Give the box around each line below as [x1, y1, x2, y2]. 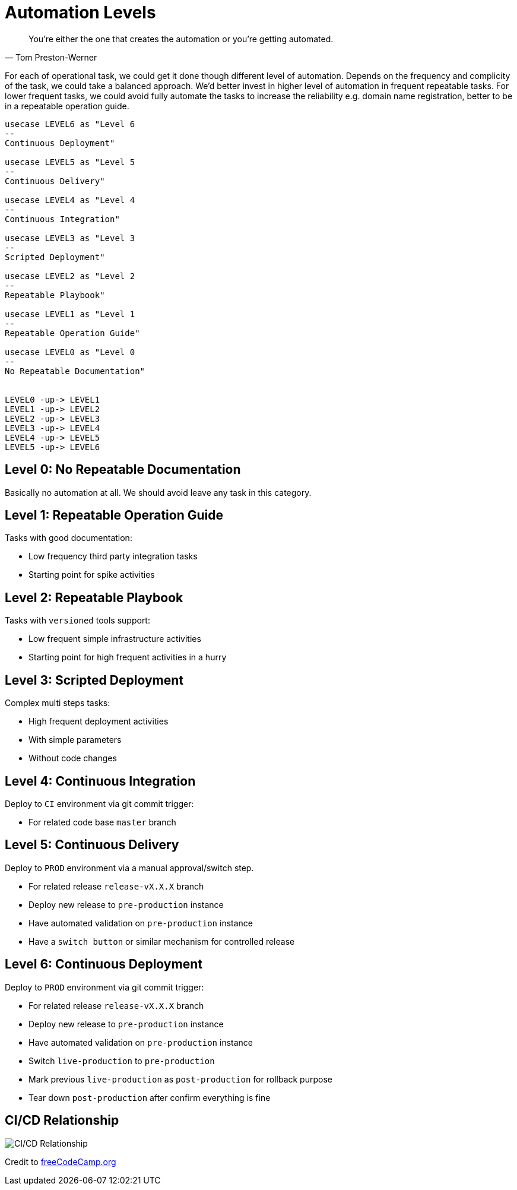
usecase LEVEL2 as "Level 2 [5, 271, 135, 281]
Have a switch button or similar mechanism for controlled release [28, 936, 295, 947]
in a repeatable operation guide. [5, 100, 129, 111]
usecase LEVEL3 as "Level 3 [5, 233, 135, 243]
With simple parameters [28, 735, 122, 745]
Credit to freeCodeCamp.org [5, 1156, 116, 1167]
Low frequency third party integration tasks [28, 551, 198, 562]
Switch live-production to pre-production [28, 1055, 215, 1066]
